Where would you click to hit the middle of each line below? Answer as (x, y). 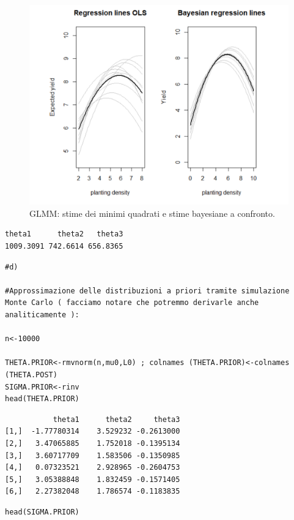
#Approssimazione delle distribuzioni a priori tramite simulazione (147, 291)
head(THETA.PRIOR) (42, 399)
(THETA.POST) (31, 375)
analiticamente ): (42, 315)
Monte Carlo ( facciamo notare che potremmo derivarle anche (132, 303)
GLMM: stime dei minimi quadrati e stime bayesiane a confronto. (152, 213)
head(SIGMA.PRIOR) (42, 512)
